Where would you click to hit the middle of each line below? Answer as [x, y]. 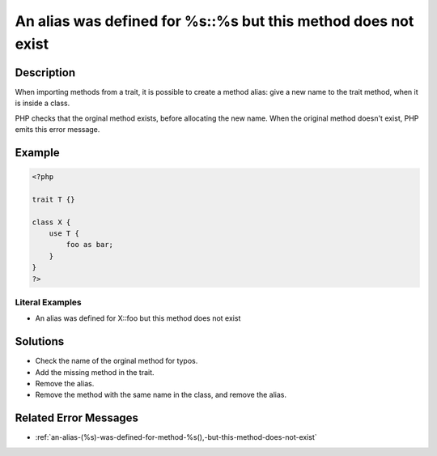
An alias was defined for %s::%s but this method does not [214, 21]
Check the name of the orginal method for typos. [117, 361]
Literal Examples [48, 302]
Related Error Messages [77, 418]
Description [45, 72]
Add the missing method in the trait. [95, 372]
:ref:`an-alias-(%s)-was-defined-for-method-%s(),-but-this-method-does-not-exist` [176, 437]
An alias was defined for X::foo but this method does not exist [138, 318]
